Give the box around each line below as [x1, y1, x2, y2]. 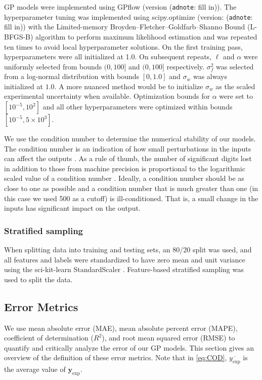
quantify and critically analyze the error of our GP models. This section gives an [4, 342, 254, 353]
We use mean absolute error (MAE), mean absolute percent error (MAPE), [4, 322, 238, 333]
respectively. [166, 61, 204, 71]
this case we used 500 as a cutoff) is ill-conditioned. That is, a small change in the [4, 193, 258, 203]
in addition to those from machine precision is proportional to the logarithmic [4, 163, 245, 173]
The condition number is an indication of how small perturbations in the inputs [4, 143, 251, 154]
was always [193, 71, 227, 82]
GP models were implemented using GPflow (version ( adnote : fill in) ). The [4, 2, 237, 12]
